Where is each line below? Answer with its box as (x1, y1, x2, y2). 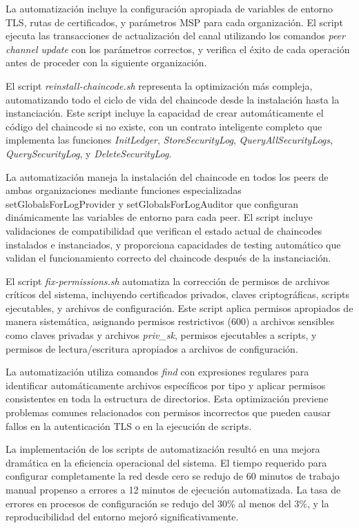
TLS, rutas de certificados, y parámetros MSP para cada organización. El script (6, 14, 343, 29)
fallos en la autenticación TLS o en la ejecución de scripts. (6, 418, 252, 433)
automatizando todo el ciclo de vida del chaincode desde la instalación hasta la (6, 92, 340, 106)
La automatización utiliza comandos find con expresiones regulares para (6, 364, 309, 379)
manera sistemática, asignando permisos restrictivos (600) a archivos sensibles (6, 314, 335, 329)
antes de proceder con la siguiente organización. (6, 55, 207, 70)
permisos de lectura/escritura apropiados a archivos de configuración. (6, 341, 298, 355)
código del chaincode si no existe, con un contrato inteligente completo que (6, 119, 322, 133)
